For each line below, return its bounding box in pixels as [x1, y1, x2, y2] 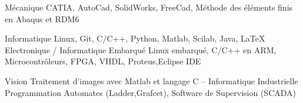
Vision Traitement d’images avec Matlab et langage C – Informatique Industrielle [5, 74, 298, 87]
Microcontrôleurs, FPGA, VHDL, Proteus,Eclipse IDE [5, 55, 201, 67]
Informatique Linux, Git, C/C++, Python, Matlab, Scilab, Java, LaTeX [5, 32, 265, 44]
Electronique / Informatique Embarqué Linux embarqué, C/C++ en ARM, [5, 43, 277, 56]
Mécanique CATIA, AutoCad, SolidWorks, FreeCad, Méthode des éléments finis [5, 1, 293, 13]
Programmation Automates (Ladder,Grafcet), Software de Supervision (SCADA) [5, 86, 296, 98]
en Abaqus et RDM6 [5, 12, 79, 25]
